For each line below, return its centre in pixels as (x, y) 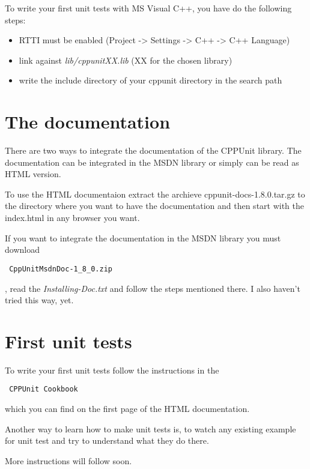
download (22, 250)
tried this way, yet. (39, 300)
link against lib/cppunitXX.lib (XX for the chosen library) (126, 60)
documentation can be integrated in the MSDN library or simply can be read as (152, 162)
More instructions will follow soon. (68, 460)
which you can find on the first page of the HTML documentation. (127, 409)
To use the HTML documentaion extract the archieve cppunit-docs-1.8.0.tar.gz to (155, 194)
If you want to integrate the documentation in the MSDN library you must (143, 238)
